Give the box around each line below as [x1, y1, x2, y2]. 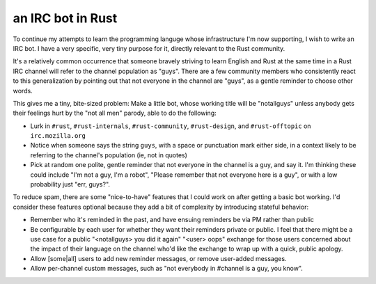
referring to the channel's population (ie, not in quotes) [30, 150, 188, 159]
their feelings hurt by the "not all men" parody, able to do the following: [13, 109, 217, 118]
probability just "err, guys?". [30, 180, 111, 189]
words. [13, 86, 33, 95]
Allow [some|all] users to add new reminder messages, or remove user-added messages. [30, 254, 287, 262]
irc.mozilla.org [30, 132, 86, 140]
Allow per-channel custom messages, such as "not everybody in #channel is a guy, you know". [30, 265, 303, 273]
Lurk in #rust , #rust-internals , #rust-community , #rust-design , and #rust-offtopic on [30, 122, 311, 130]
